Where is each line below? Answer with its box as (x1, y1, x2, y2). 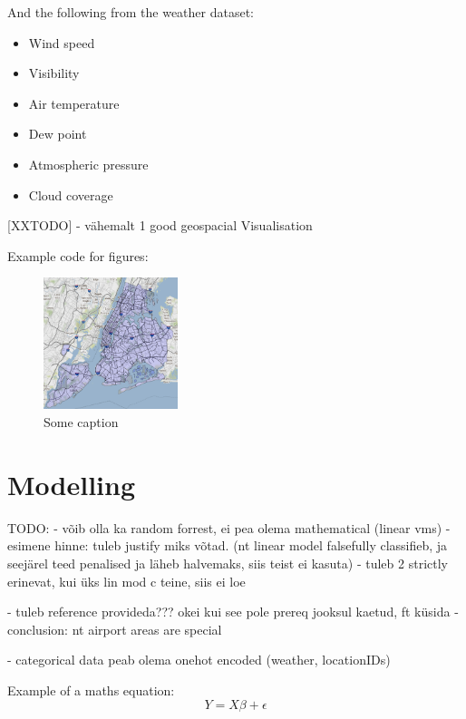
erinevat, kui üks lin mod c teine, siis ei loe (7, 571, 246, 590)
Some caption (44, 413, 119, 432)
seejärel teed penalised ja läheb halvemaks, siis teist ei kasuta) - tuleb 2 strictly (7, 553, 448, 572)
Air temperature (28, 93, 120, 112)
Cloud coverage (28, 185, 113, 204)
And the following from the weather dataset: (7, 3, 254, 21)
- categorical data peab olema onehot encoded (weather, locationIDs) (7, 650, 391, 669)
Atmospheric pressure (28, 154, 149, 173)
